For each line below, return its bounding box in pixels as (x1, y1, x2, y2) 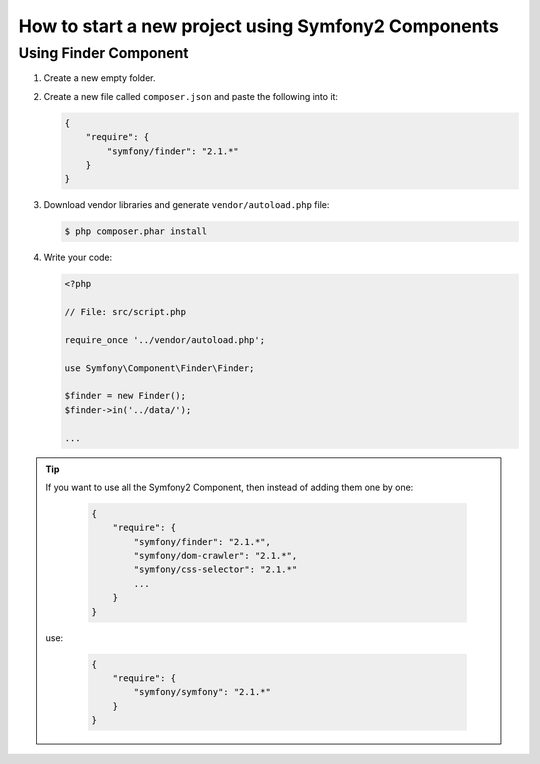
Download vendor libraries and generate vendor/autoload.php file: (43, 199, 330, 211)
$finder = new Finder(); (64, 390, 187, 402)
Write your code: (43, 251, 113, 264)
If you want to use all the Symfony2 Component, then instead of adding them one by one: (45, 481, 414, 493)
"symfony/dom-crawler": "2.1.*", (133, 550, 298, 562)
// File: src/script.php (64, 306, 187, 318)
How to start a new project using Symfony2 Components (18, 15, 499, 37)
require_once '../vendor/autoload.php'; (64, 334, 265, 345)
